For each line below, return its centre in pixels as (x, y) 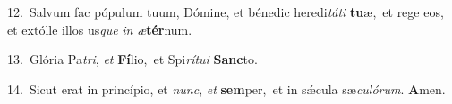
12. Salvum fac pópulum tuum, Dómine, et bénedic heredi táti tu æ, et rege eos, (226, 12)
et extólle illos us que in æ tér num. (100, 29)
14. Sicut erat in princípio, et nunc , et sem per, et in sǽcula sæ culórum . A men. (226, 88)
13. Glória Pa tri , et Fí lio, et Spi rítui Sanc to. (132, 59)
